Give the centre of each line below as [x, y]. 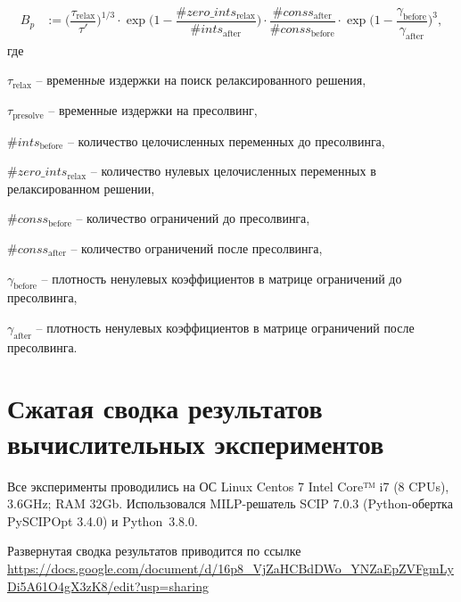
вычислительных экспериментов [196, 443]
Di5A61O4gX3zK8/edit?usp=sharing [108, 586]
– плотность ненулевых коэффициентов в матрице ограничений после [225, 327]
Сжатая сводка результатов [165, 408]
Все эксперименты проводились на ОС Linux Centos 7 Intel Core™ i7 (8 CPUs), [228, 486]
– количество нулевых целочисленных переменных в [233, 171]
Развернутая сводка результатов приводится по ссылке [154, 551]
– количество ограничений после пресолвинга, [197, 247]
